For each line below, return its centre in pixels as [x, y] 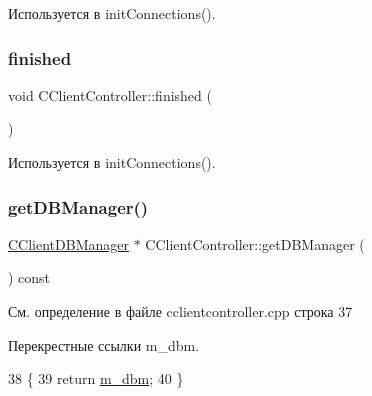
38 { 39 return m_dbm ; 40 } [96, 378]
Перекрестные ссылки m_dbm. [104, 344]
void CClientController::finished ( [110, 94]
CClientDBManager [68, 243]
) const [29, 277]
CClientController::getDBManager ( [255, 243]
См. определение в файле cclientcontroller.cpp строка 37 [180, 311]
